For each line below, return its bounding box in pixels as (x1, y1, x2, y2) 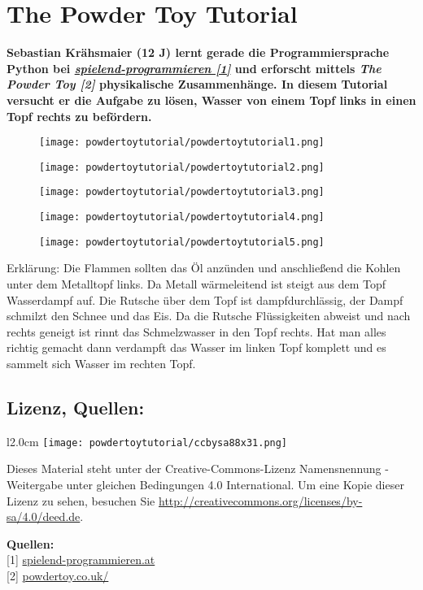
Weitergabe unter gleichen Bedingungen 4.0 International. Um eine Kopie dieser (7, 475, 404, 492)
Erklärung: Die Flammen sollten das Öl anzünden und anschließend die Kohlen (7, 259, 401, 276)
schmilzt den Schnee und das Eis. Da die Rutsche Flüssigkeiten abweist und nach (7, 307, 411, 324)
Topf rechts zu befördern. (7, 107, 152, 124)
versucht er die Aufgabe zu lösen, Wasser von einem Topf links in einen (7, 91, 416, 108)
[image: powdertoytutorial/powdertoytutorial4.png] (39, 211, 325, 223)
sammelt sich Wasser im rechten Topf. (7, 354, 196, 371)
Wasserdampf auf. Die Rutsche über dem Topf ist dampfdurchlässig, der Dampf (7, 291, 403, 308)
